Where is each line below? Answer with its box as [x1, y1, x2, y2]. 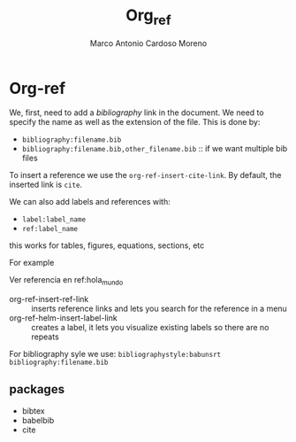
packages [9, 382, 65, 397]
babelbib [21, 415, 55, 425]
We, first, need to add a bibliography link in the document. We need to [9, 107, 264, 118]
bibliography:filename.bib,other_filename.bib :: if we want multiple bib [21, 143, 288, 154]
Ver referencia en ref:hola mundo [9, 275, 124, 288]
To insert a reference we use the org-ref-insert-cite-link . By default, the [9, 170, 282, 181]
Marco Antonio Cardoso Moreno [89, 37, 208, 49]
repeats [31, 331, 59, 342]
